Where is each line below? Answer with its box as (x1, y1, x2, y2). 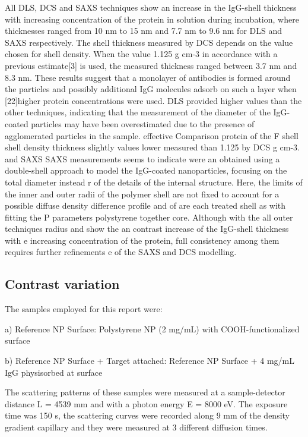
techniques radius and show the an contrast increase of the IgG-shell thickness (5, 222, 289, 235)
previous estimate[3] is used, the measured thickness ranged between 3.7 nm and (5, 59, 297, 71)
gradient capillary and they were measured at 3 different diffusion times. (5, 421, 268, 433)
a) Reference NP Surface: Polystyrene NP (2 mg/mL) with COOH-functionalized (5, 322, 300, 335)
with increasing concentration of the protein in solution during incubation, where (5, 12, 299, 25)
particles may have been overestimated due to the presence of (31, 117, 255, 130)
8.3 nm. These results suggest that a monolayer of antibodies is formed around (5, 71, 291, 83)
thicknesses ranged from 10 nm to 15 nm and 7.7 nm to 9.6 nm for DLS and (5, 24, 282, 37)
